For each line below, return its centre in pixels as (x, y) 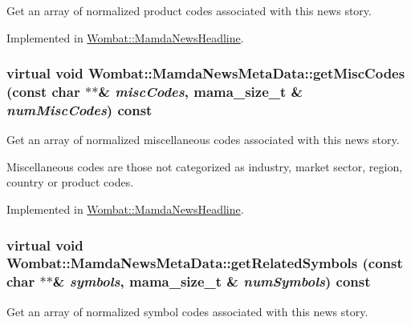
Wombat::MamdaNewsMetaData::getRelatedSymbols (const (205, 263)
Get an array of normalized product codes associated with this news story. (189, 10)
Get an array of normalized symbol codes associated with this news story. (187, 311)
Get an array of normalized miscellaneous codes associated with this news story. (203, 140)
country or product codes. (70, 182)
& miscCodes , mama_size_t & (201, 92)
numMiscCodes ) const (79, 109)
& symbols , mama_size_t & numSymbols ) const (212, 281)
